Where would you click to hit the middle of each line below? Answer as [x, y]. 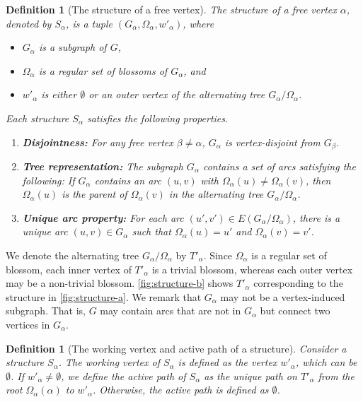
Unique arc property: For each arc [103, 217]
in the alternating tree [216, 194]
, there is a [316, 217]
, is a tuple [89, 23]
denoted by [29, 23]
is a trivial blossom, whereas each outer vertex [252, 269]
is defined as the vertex [227, 362]
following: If [48, 180]
